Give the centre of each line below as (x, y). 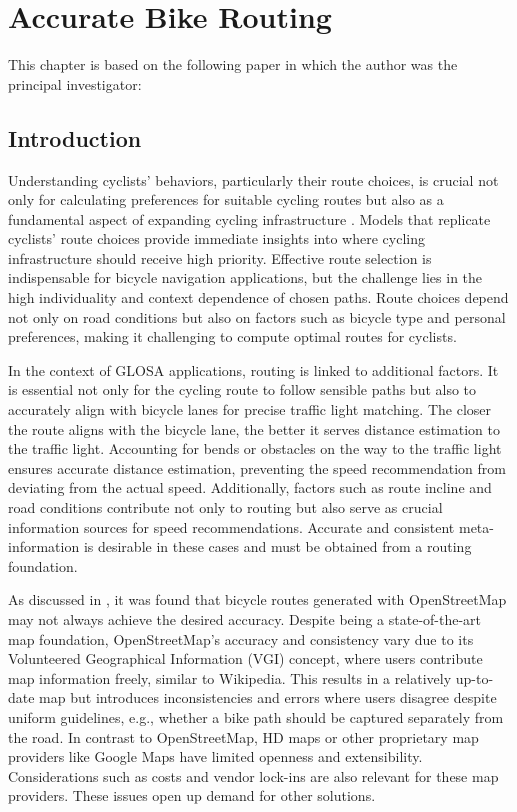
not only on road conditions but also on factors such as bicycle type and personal (257, 316)
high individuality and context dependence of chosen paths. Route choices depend (258, 297)
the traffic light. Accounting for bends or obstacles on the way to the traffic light (255, 448)
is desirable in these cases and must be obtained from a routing (277, 546)
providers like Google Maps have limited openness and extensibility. (215, 756)
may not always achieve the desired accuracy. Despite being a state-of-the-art (245, 618)
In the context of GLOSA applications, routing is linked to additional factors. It (253, 369)
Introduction (75, 137)
